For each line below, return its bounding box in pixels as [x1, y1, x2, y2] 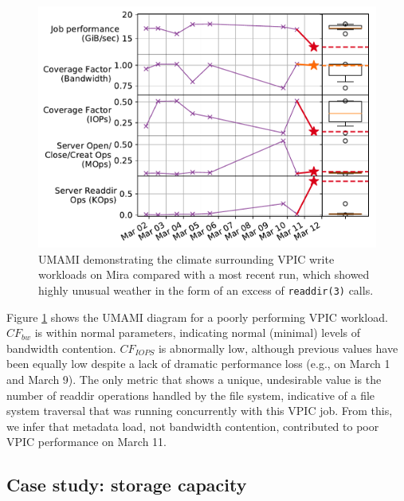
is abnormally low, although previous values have [158, 339, 398, 356]
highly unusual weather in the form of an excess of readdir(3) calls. [38, 281, 374, 298]
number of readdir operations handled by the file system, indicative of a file [6, 386, 375, 403]
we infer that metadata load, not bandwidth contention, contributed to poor [6, 417, 379, 434]
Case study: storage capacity [6, 472, 247, 497]
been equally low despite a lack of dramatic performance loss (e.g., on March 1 [6, 355, 390, 372]
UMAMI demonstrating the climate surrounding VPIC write [38, 250, 335, 267]
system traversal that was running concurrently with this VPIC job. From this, [6, 402, 393, 419]
